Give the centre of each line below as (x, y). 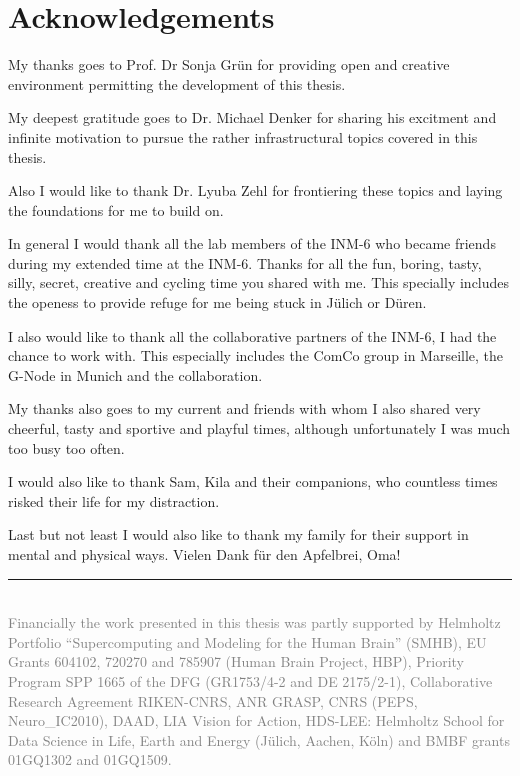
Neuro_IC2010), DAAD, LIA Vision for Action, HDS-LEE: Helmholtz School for (256, 720)
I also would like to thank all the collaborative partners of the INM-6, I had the (252, 335)
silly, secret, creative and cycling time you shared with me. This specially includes (259, 282)
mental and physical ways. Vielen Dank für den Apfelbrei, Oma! (204, 554)
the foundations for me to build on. (116, 209)
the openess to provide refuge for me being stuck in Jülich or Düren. (217, 302)
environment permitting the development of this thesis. (177, 83)
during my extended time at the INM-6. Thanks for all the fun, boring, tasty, (245, 262)
